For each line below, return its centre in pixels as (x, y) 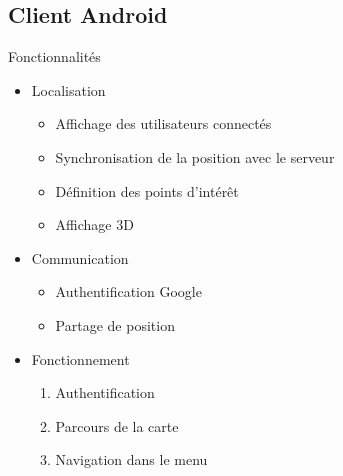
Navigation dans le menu (131, 459)
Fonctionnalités (54, 56)
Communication (80, 257)
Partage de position (115, 324)
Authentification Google (128, 291)
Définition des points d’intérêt (147, 190)
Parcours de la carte (117, 425)
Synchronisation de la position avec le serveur (195, 156)
